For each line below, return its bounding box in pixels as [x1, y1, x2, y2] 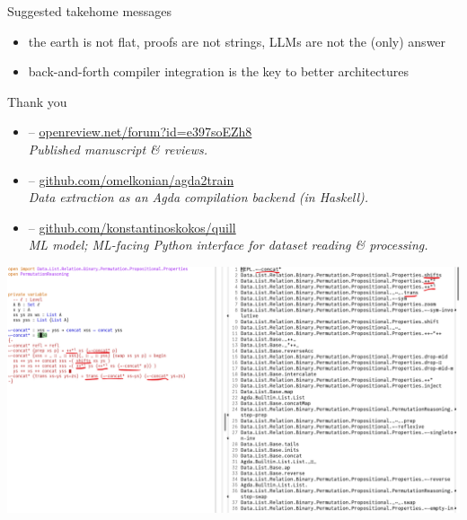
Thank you [7, 92, 67, 110]
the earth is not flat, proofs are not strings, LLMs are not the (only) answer [28, 31, 446, 50]
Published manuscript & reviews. [28, 139, 207, 158]
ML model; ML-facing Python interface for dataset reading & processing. [28, 235, 428, 254]
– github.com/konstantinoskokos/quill [28, 217, 236, 236]
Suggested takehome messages [7, 2, 172, 20]
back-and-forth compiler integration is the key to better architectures [28, 62, 409, 81]
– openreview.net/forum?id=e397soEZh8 [28, 122, 252, 141]
